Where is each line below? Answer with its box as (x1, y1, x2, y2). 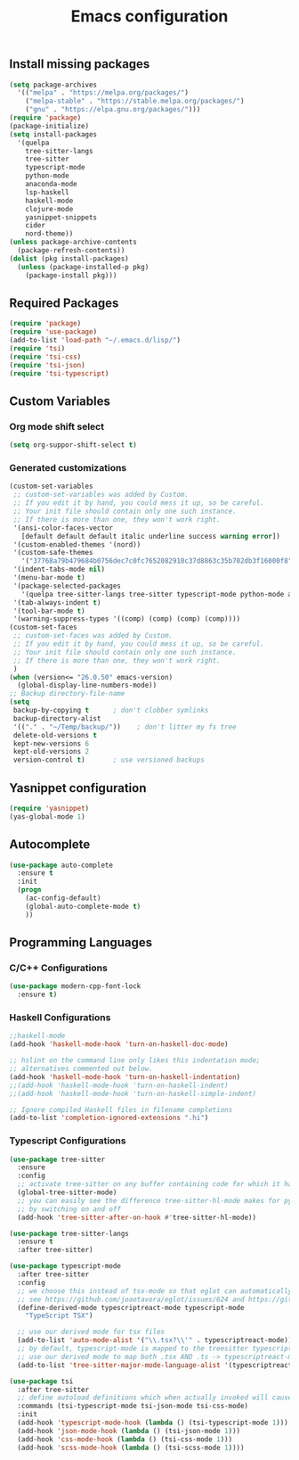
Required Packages (9, 296, 119, 310)
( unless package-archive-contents (9, 238, 138, 247)
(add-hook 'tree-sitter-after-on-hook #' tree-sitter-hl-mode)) (17, 1213, 256, 1222)
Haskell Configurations (9, 1011, 111, 1024)
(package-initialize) (9, 121, 90, 130)
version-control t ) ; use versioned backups (12, 755, 205, 764)
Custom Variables (9, 393, 111, 408)
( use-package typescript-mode (9, 1262, 122, 1271)
